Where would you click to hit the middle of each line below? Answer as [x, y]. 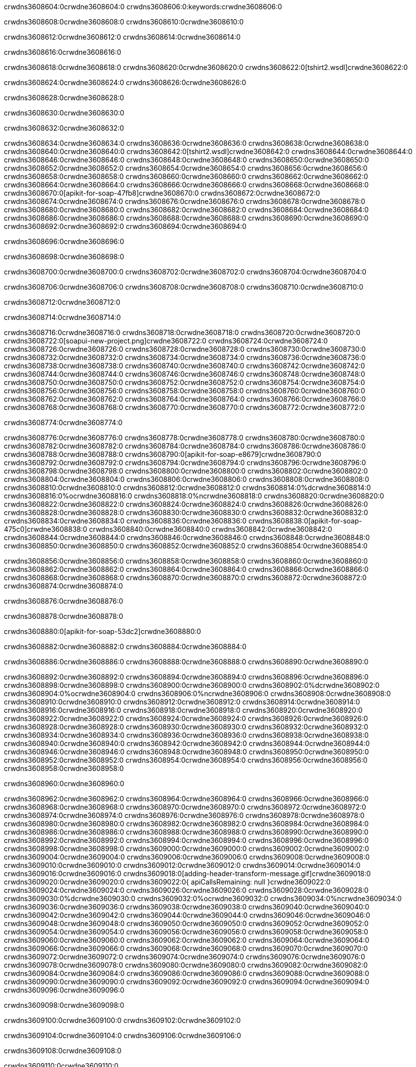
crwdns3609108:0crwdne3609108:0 [63, 1051]
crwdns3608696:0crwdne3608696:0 [64, 241]
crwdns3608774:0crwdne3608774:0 [63, 422]
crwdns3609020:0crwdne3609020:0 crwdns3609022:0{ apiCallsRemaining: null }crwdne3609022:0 [167, 882]
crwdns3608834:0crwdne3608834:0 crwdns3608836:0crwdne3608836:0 [125, 521]
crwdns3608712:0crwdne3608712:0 [62, 302]
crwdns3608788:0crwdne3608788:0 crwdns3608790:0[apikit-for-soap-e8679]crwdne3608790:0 [163, 454]
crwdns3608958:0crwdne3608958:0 [64, 768]
